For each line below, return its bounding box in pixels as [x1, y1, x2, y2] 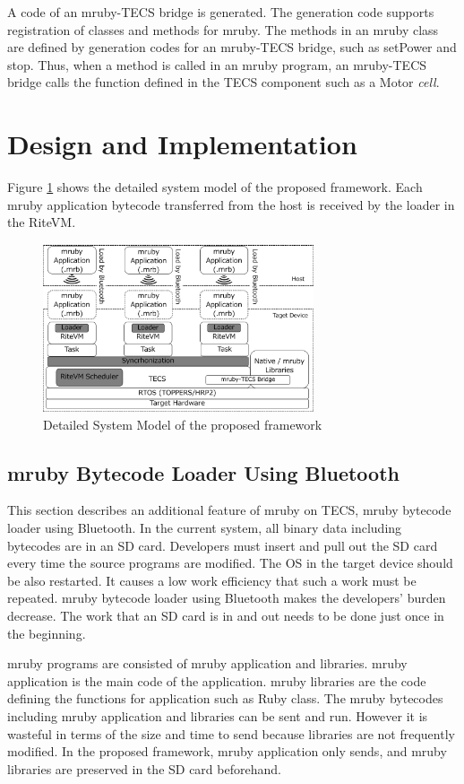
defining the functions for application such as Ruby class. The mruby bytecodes [7, 689, 443, 708]
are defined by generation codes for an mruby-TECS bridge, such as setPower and [7, 38, 457, 57]
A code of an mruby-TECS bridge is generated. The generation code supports [7, 3, 434, 21]
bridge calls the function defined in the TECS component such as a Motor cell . [7, 73, 440, 91]
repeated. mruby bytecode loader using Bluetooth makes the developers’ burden [7, 588, 446, 607]
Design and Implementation [7, 126, 357, 162]
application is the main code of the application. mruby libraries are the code [7, 671, 426, 690]
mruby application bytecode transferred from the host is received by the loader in [7, 195, 455, 213]
